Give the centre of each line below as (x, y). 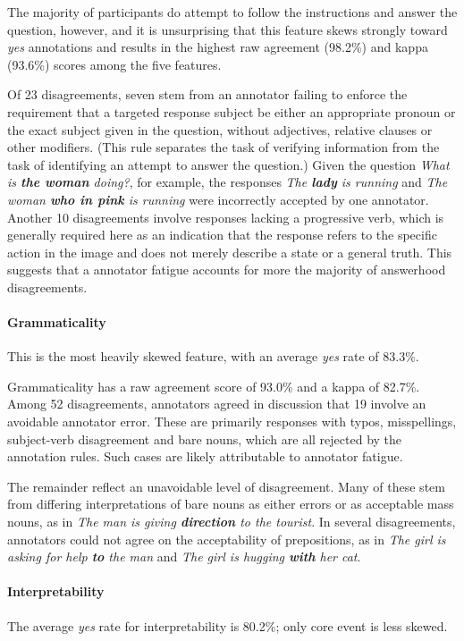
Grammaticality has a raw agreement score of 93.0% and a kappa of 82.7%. (214, 386)
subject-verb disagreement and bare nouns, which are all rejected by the (205, 439)
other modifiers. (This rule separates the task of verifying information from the (224, 147)
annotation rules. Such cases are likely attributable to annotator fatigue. (205, 456)
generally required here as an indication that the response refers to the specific (222, 235)
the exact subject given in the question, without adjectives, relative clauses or (220, 129)
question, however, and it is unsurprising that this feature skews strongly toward (228, 29)
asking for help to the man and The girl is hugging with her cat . (184, 557)
